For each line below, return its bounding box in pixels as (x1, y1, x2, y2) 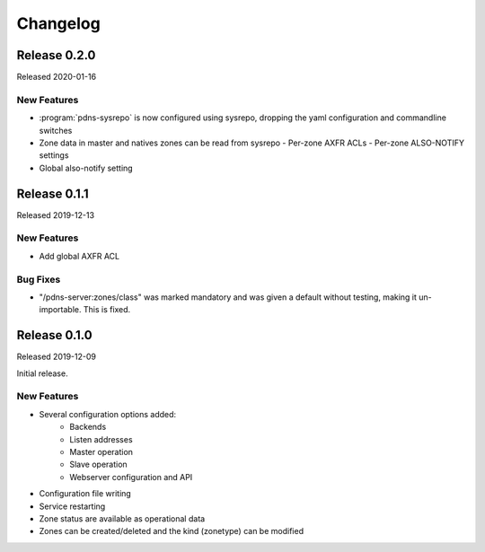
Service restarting (39, 501, 106, 512)
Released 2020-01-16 (16, 72, 97, 83)
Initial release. (16, 368, 68, 379)
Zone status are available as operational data (39, 513, 206, 524)
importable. (39, 304, 82, 315)
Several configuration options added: (39, 408, 177, 419)
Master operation (69, 446, 134, 457)
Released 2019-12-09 (16, 351, 96, 363)
